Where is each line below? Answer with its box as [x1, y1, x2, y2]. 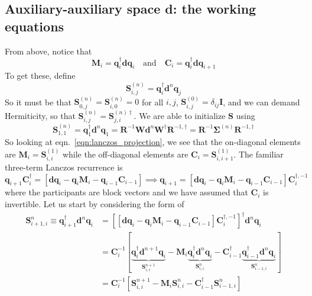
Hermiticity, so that [5, 109, 76, 121]
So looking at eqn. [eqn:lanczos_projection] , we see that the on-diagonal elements [5, 136, 301, 148]
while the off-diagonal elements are [62, 147, 188, 160]
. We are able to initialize [134, 109, 226, 121]
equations [5, 17, 64, 35]
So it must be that [5, 95, 71, 108]
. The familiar [233, 147, 284, 160]
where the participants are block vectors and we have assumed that [5, 186, 248, 198]
